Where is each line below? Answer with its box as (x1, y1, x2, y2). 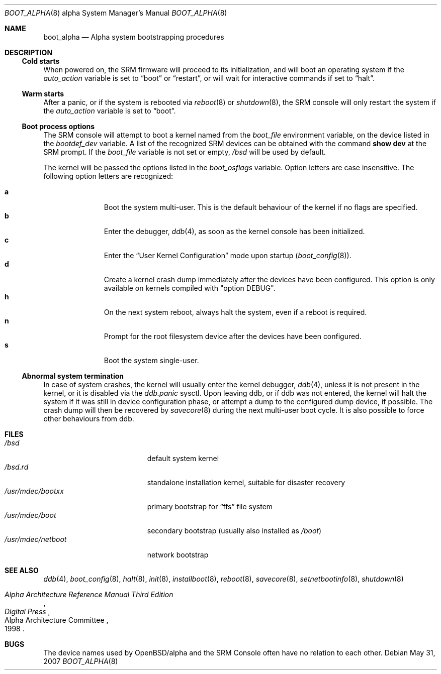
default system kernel (147, 454, 219, 463)
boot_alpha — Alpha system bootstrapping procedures (43, 33, 224, 41)
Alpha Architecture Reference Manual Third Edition (5, 590, 173, 599)
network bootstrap (147, 550, 209, 559)
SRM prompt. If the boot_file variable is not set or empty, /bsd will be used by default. (43, 148, 326, 156)
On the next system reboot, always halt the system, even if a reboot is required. (104, 308, 367, 316)
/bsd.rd (5, 463, 29, 471)
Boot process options (22, 122, 95, 131)
